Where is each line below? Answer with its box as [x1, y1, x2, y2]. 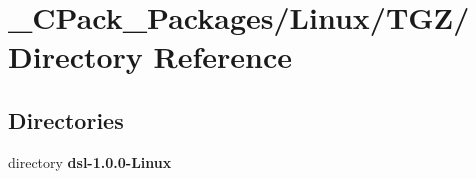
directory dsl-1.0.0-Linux [8, 151, 172, 172]
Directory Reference [8, 36, 293, 77]
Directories [8, 104, 124, 135]
